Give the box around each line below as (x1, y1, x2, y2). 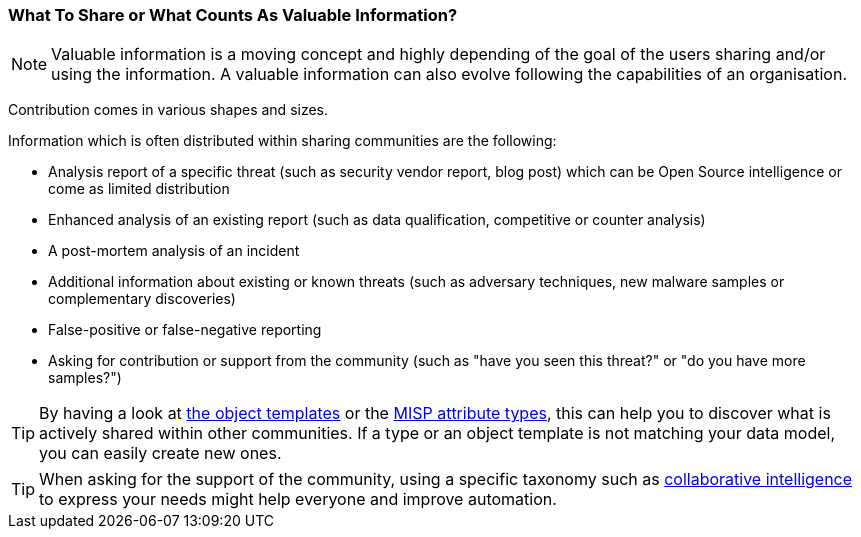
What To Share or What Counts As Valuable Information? (8, 5, 458, 25)
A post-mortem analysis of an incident (48, 242, 300, 260)
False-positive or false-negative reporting (48, 321, 322, 339)
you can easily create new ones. (39, 443, 282, 464)
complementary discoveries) (48, 290, 236, 308)
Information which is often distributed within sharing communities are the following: (8, 132, 557, 150)
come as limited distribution (48, 180, 230, 198)
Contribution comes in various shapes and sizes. (8, 101, 329, 119)
